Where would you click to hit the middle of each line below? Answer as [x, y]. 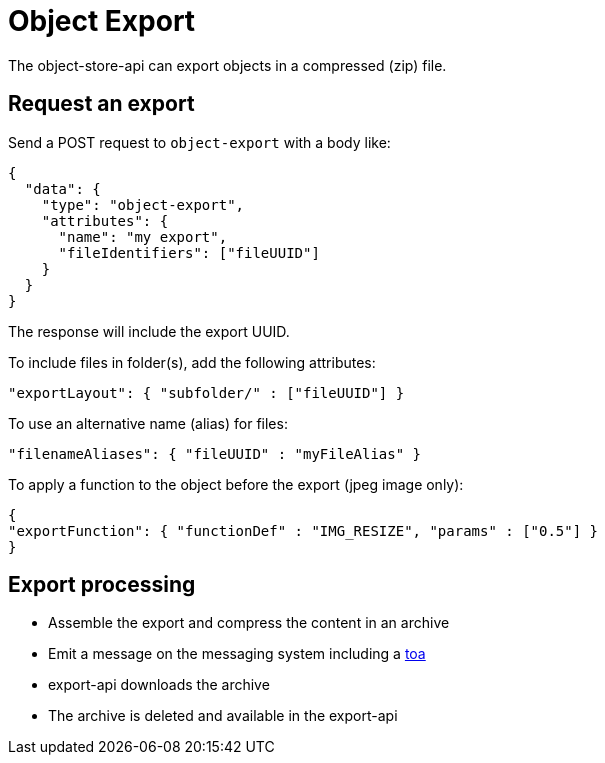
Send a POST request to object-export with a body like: [199, 142]
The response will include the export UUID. [149, 331]
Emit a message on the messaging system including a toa [237, 654]
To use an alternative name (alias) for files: [148, 423]
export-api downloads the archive [159, 685]
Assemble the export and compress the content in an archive [249, 623]
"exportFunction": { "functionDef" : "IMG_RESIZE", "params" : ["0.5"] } [303, 530]
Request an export [101, 104]
